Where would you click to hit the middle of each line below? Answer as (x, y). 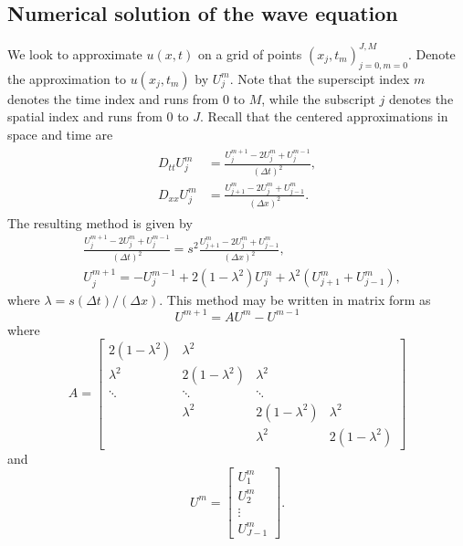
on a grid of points (250, 53)
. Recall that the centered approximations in (324, 116)
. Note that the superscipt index (320, 78)
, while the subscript (318, 98)
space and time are (60, 134)
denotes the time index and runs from (113, 98)
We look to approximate (75, 53)
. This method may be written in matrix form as (295, 299)
